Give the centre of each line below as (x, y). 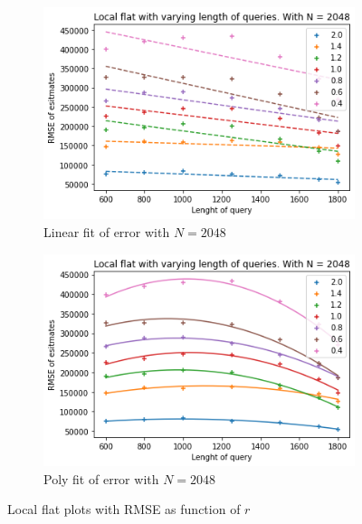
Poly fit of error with (101, 478)
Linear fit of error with (107, 231)
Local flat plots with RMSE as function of (124, 509)
